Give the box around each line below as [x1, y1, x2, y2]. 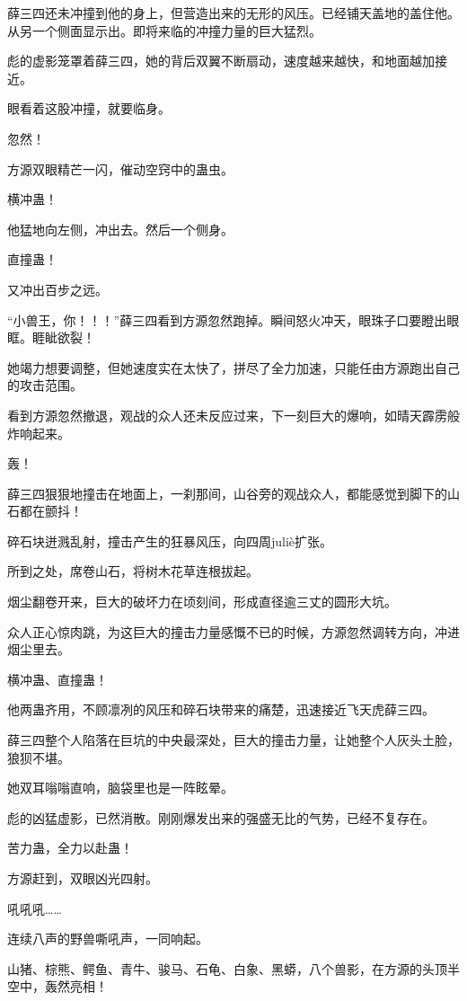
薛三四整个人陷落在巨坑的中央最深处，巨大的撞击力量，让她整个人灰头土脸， [7, 731, 460, 749]
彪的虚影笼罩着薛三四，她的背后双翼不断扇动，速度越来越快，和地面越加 [7, 51, 435, 70]
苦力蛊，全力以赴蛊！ [7, 838, 133, 857]
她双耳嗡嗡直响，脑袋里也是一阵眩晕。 [7, 778, 233, 797]
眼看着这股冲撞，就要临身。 [7, 99, 171, 118]
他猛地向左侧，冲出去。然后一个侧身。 [7, 219, 233, 238]
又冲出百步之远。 [7, 279, 108, 298]
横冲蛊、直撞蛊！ [7, 669, 108, 688]
